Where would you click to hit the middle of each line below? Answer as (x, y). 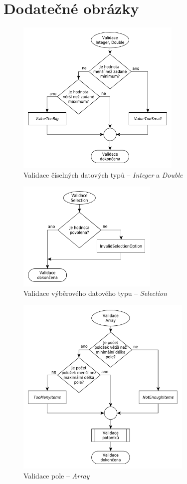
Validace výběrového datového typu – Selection (95, 293)
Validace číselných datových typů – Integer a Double (103, 174)
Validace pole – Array (57, 475)
